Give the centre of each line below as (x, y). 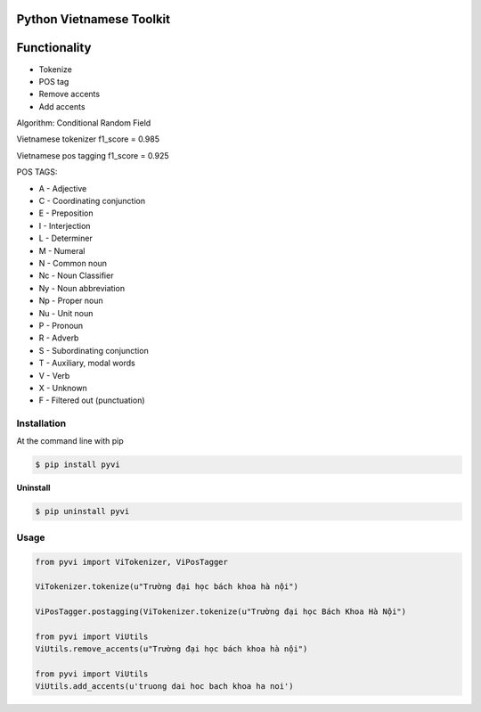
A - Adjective (63, 188)
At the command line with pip (70, 441)
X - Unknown (63, 388)
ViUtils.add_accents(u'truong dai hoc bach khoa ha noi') (164, 687)
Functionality (54, 48)
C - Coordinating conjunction (92, 201)
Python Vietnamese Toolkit (94, 19)
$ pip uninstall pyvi (82, 511)
